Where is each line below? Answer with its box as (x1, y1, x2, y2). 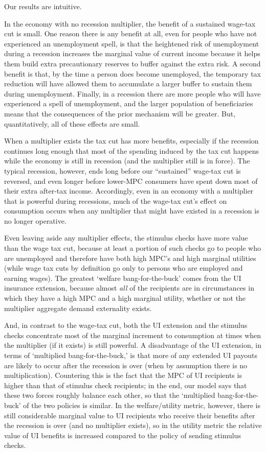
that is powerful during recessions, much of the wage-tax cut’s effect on (4, 195, 227, 206)
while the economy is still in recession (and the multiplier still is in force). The (4, 155, 250, 166)
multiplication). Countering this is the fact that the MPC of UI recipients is (4, 370, 242, 380)
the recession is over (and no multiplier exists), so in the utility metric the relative (4, 420, 262, 431)
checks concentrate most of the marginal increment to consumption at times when (4, 329, 261, 340)
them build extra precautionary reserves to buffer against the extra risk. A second (4, 58, 261, 68)
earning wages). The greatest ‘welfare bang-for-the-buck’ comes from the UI (4, 272, 241, 283)
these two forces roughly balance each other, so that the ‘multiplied (4, 390, 215, 400)
